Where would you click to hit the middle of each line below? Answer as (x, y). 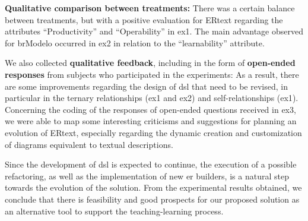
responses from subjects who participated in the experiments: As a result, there (152, 74)
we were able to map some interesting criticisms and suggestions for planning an (151, 121)
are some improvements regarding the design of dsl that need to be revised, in (146, 86)
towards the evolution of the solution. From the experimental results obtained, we (153, 187)
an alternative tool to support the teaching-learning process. (114, 211)
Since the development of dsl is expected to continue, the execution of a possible (151, 164)
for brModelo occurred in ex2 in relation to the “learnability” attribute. (135, 42)
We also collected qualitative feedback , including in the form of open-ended (150, 63)
